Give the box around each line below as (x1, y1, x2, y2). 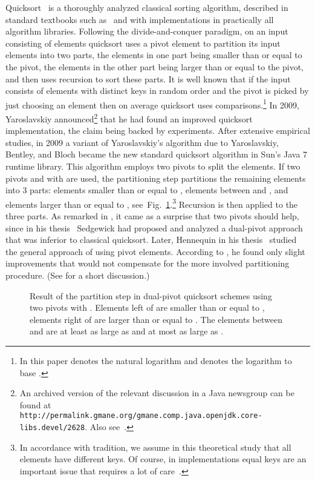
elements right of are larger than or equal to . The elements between (30, 313, 282, 325)
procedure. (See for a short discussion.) (5, 269, 150, 282)
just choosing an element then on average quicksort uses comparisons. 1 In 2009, (5, 96, 299, 111)
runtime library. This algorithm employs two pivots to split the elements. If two (5, 160, 300, 173)
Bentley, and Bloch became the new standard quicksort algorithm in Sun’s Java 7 (5, 148, 308, 161)
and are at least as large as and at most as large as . (30, 325, 224, 337)
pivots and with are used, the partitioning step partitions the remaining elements (5, 171, 306, 184)
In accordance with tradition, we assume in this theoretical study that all (19, 440, 291, 453)
